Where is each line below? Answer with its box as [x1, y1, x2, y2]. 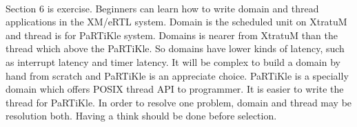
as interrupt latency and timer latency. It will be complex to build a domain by [6, 54, 340, 69]
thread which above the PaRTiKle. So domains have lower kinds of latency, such [6, 41, 345, 56]
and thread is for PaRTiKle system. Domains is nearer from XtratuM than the [6, 27, 338, 42]
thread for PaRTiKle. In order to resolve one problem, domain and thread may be [6, 95, 352, 109]
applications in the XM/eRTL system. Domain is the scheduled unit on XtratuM [6, 14, 347, 29]
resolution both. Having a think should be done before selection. [6, 108, 277, 123]
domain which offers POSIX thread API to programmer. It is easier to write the [6, 82, 344, 96]
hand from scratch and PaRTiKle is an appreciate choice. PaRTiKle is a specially [6, 68, 349, 82]
